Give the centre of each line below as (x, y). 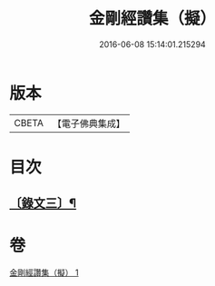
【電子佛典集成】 (88, 123)
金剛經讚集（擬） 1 (44, 272)
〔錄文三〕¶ (43, 204)
